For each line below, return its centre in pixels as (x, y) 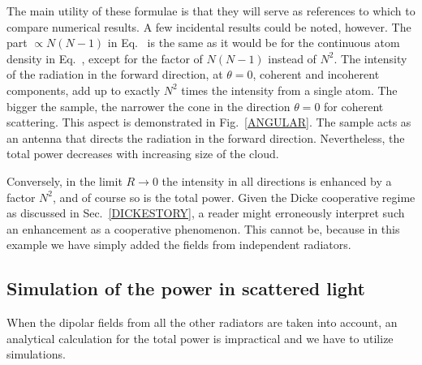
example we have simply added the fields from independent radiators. (179, 245)
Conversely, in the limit (65, 180)
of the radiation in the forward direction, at (115, 74)
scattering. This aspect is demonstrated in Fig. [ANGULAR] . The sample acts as (209, 122)
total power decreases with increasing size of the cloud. (143, 154)
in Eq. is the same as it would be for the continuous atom (254, 43)
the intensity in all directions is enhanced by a (277, 180)
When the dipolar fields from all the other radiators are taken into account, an (202, 322)
